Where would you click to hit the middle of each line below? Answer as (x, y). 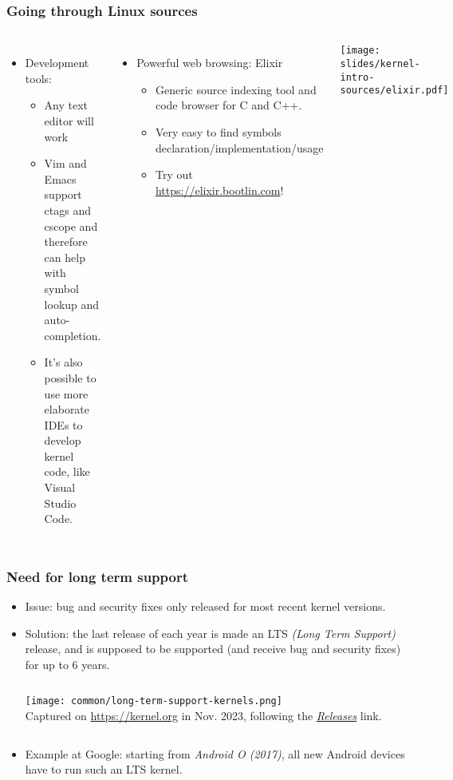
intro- (357, 77)
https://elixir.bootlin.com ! (219, 190)
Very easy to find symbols (218, 132)
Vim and (65, 163)
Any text (66, 105)
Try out (174, 174)
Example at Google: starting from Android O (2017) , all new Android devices (215, 753)
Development (57, 63)
